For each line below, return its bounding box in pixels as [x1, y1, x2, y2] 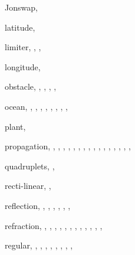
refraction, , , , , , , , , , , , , [5, 219, 103, 231]
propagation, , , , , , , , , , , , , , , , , [5, 140, 131, 152]
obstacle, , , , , [5, 80, 57, 93]
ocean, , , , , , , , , [5, 100, 68, 112]
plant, [5, 120, 26, 132]
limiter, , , [5, 41, 41, 53]
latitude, [5, 21, 35, 33]
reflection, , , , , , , [5, 199, 71, 211]
